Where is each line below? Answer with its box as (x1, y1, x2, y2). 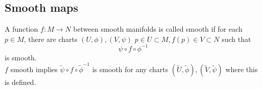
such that (222, 33, 251, 44)
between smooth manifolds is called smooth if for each (73, 24, 243, 34)
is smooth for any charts (92, 64, 169, 75)
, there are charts (23, 33, 78, 44)
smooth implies (10, 64, 58, 75)
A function (5, 24, 38, 34)
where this (225, 64, 258, 75)
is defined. (5, 77, 36, 87)
